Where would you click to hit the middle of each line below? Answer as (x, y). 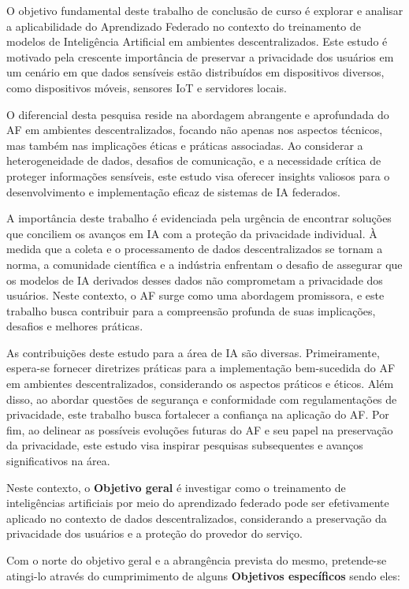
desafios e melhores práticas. (75, 326)
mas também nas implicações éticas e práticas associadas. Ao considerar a (185, 145)
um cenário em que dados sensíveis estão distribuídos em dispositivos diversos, (195, 72)
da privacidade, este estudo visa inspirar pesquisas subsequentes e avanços (185, 445)
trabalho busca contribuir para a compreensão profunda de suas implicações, (191, 310)
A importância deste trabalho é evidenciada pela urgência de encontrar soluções (199, 218)
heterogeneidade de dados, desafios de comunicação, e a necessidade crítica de (194, 160)
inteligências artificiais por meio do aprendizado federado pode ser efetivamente (198, 503)
